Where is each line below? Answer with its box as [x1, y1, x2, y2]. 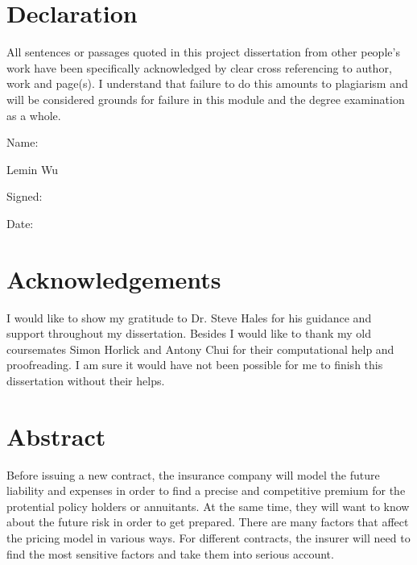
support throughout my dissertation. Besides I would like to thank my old [6, 325, 371, 342]
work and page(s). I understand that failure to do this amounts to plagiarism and [6, 75, 408, 92]
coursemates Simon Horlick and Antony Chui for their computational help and [6, 340, 394, 357]
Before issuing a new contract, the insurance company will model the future [6, 466, 380, 483]
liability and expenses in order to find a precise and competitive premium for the [6, 482, 406, 499]
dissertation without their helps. [6, 372, 165, 388]
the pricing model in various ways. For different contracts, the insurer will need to [6, 530, 411, 546]
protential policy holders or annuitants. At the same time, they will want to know [6, 497, 410, 514]
